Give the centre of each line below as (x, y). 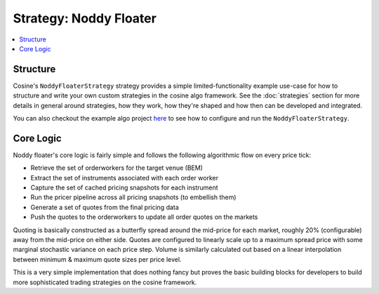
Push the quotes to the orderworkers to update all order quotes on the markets (144, 217)
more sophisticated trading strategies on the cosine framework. (105, 282)
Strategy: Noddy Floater (85, 18)
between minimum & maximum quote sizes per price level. (97, 259)
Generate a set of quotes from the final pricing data (105, 207)
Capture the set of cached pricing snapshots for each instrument (124, 188)
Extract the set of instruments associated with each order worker (125, 178)
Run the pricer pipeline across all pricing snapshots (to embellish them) (133, 197)
